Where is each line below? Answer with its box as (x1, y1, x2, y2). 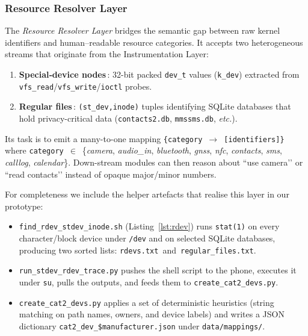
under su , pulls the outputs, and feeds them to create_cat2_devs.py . (19, 275, 279, 288)
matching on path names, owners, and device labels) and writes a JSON (19, 308, 285, 320)
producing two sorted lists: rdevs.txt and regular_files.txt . (19, 243, 256, 256)
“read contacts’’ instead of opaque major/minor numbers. (5, 167, 217, 180)
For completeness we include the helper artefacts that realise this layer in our (5, 188, 289, 201)
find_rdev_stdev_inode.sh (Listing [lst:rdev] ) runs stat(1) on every (19, 220, 280, 232)
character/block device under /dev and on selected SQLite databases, (19, 231, 276, 244)
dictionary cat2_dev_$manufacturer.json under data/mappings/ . (19, 319, 265, 332)
